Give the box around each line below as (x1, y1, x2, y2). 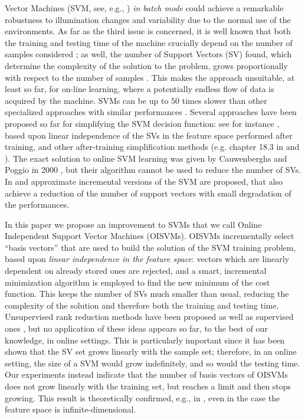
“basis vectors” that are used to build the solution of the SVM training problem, (5, 241, 296, 253)
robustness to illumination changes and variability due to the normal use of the (5, 13, 291, 25)
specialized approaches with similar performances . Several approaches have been (5, 106, 297, 118)
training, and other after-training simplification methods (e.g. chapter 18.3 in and (5, 140, 300, 153)
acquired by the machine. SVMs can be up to (5, 94, 169, 106)
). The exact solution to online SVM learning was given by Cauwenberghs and (5, 152, 287, 164)
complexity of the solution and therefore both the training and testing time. (5, 299, 279, 311)
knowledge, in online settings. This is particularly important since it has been (5, 333, 285, 346)
